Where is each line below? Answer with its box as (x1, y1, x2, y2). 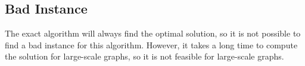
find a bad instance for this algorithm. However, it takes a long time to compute (5, 38, 298, 51)
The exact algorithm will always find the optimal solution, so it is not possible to (5, 27, 301, 39)
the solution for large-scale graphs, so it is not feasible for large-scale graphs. (5, 50, 284, 62)
